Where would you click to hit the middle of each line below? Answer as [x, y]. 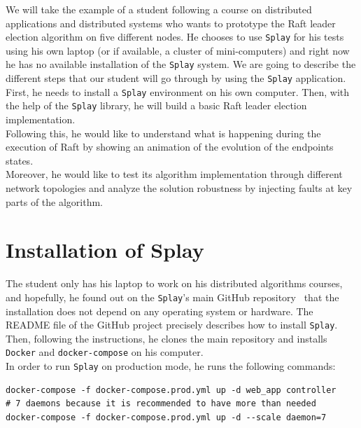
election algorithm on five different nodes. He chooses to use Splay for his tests [175, 37]
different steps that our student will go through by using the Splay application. [176, 78]
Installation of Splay [105, 250]
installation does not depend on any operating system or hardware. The [160, 311]
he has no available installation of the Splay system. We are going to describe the [181, 64]
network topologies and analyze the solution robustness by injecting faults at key [179, 188]
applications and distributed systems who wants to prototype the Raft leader [171, 23]
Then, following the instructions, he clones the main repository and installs [167, 338]
